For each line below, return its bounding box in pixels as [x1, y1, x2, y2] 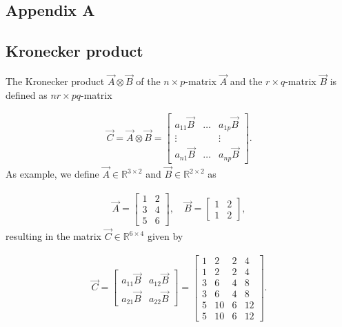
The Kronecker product [6, 74, 105, 88]
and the [230, 74, 263, 88]
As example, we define [6, 167, 99, 181]
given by [147, 229, 183, 243]
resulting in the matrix [6, 229, 102, 243]
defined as [6, 87, 48, 102]
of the [136, 74, 161, 88]
